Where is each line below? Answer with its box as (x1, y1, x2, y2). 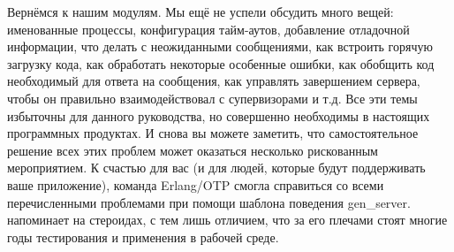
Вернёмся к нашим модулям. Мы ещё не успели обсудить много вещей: (7, 3, 394, 20)
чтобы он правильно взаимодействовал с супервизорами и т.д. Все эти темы (7, 88, 418, 107)
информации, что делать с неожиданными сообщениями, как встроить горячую (7, 37, 433, 56)
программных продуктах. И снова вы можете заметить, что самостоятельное (7, 124, 419, 142)
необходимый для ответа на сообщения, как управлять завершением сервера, (7, 72, 420, 90)
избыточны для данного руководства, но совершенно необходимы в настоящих (7, 106, 430, 125)
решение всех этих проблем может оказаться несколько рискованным (7, 141, 378, 159)
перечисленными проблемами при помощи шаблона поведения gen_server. (7, 193, 411, 211)
